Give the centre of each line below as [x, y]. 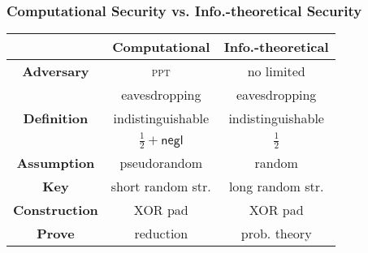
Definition [56, 118]
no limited [276, 71]
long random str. [276, 187]
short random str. [161, 187]
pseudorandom [161, 163]
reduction [161, 234]
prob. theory [276, 234]
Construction [56, 210]
